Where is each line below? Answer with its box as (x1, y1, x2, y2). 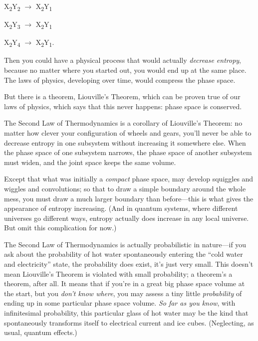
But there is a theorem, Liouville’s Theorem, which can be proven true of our (4, 91, 241, 102)
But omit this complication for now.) (4, 222, 117, 233)
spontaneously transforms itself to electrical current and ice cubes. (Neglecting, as (4, 317, 254, 328)
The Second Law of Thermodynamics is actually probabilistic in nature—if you (4, 239, 247, 249)
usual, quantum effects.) (4, 327, 77, 338)
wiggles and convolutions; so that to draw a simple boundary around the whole (4, 183, 246, 193)
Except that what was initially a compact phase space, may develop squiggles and (4, 173, 254, 184)
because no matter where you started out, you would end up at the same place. (4, 64, 247, 75)
